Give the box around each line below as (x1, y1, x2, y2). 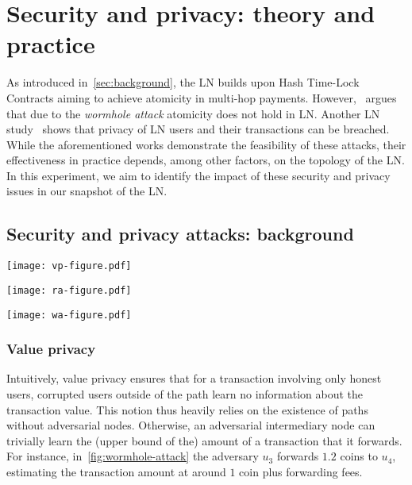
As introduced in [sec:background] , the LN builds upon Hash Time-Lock (6, 74, 360, 90)
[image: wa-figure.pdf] (6, 309, 132, 321)
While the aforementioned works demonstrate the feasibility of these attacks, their (6, 136, 406, 152)
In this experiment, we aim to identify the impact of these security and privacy (6, 167, 391, 183)
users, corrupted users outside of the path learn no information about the (6, 386, 364, 402)
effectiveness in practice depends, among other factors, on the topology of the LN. (6, 152, 405, 168)
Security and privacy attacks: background (6, 221, 354, 246)
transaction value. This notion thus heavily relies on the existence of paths (6, 401, 368, 418)
